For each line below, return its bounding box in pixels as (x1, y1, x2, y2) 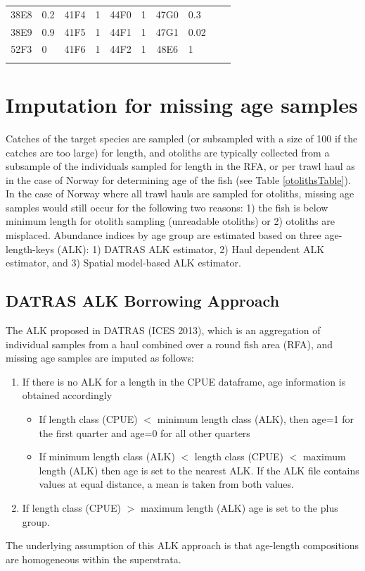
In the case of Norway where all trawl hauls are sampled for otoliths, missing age (6, 186, 354, 201)
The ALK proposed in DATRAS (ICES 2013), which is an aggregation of (6, 323, 321, 338)
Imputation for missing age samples (6, 90, 358, 118)
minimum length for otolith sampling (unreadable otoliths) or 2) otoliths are (6, 214, 335, 228)
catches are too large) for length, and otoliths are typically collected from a (6, 145, 330, 159)
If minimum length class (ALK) (39, 449, 175, 464)
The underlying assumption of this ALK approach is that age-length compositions (6, 538, 359, 553)
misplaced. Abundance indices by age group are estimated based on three (6, 228, 321, 242)
